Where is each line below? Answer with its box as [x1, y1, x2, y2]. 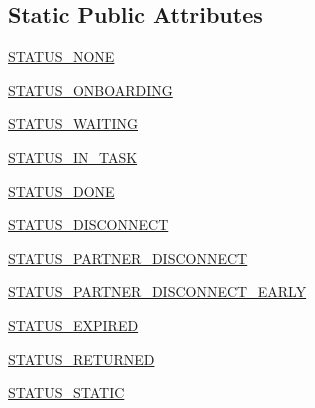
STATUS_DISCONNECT [8, 214, 169, 235]
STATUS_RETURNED [8, 348, 155, 369]
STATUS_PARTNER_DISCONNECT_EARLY [8, 281, 307, 302]
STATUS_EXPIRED [8, 314, 139, 335]
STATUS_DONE [8, 180, 115, 201]
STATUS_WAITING [8, 113, 139, 134]
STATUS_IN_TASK [8, 146, 138, 167]
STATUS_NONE [8, 46, 115, 67]
